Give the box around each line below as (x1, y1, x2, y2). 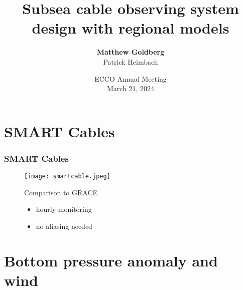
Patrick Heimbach (103, 56, 158, 67)
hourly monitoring (36, 204, 92, 214)
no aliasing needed (36, 220, 92, 231)
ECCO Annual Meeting (94, 73, 167, 84)
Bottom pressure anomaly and (4, 250, 218, 270)
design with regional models (32, 18, 229, 38)
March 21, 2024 (106, 83, 155, 94)
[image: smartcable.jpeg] (24, 173, 110, 180)
